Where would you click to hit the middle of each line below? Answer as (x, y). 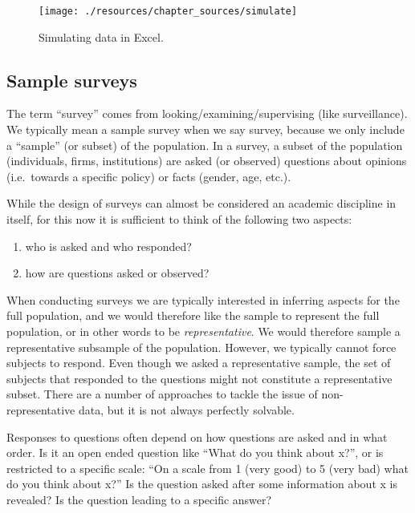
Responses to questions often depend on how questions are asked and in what (197, 436)
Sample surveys (72, 80)
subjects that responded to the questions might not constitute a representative (199, 378)
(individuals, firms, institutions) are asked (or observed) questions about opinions (207, 161)
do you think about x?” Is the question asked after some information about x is (202, 484)
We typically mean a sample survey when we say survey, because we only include (205, 129)
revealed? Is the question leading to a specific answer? (139, 499)
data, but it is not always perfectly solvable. (186, 409)
